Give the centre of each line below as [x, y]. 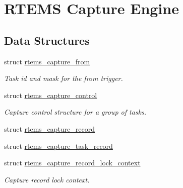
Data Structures [47, 40]
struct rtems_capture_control [51, 95]
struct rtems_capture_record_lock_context [72, 163]
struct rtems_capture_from [47, 61]
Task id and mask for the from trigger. [64, 78]
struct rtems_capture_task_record [58, 146]
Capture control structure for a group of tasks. [75, 112]
